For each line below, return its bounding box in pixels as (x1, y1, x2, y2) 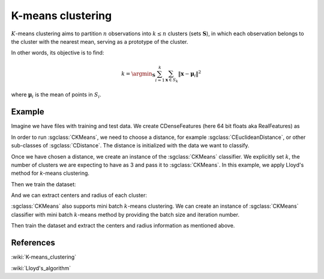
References (11, 238, 55, 248)
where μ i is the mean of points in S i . (11, 91, 101, 100)
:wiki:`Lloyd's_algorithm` (11, 264, 71, 272)
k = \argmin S (121, 70, 155, 78)
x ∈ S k (165, 77, 178, 84)
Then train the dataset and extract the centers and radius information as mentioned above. (11, 222, 235, 229)
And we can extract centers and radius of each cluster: (11, 192, 147, 199)
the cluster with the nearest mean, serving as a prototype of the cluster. (11, 38, 188, 45)
